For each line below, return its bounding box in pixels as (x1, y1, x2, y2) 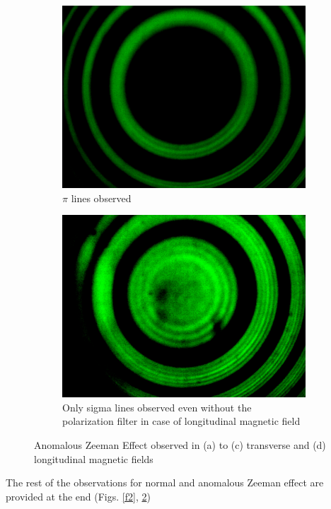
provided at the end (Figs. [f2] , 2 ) (6, 488, 151, 503)
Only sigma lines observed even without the (62, 399, 252, 414)
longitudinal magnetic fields (34, 451, 153, 466)
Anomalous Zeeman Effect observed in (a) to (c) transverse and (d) (34, 437, 326, 452)
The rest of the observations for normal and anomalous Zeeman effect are (6, 475, 324, 490)
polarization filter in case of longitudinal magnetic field (62, 414, 301, 428)
